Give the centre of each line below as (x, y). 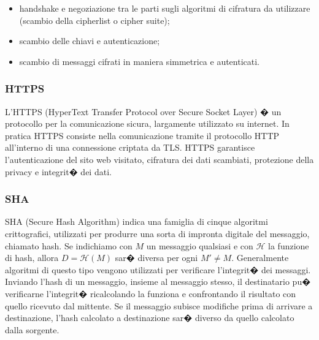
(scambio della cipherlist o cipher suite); (94, 20)
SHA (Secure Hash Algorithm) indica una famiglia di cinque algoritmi (136, 221)
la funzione (289, 245)
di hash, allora (32, 258)
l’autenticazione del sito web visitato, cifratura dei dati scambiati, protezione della (159, 159)
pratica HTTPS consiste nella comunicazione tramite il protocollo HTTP (142, 135)
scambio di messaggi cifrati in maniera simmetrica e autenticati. (140, 61)
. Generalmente (260, 258)
